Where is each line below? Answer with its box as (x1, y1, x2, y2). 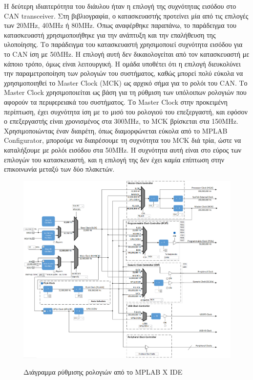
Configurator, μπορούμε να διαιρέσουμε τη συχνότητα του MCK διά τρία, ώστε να (4, 135, 241, 145)
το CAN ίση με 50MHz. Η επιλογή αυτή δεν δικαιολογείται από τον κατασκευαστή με (4, 48, 250, 59)
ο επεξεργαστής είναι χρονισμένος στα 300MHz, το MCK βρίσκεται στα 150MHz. (4, 116, 238, 126)
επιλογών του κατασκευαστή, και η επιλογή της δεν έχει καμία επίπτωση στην (4, 154, 225, 164)
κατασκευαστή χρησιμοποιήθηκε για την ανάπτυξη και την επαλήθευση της (4, 29, 216, 40)
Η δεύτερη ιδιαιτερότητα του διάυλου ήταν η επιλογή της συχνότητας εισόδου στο (4, 1, 236, 11)
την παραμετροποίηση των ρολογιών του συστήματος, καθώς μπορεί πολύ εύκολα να (4, 68, 243, 78)
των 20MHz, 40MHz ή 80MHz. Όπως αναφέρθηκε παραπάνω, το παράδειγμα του (4, 20, 236, 30)
